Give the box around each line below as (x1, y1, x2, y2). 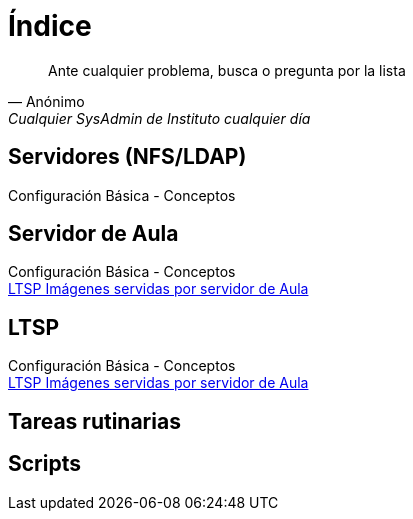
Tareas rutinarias (8, 408, 181, 434)
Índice (8, 9, 92, 43)
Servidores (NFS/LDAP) (8, 144, 247, 170)
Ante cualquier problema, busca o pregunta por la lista (48, 61, 406, 79)
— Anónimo (8, 92, 85, 110)
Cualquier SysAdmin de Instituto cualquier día (8, 109, 311, 127)
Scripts (8, 451, 81, 477)
